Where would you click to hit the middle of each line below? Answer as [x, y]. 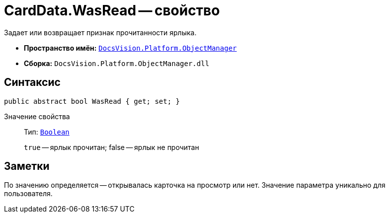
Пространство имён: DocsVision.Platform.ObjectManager [130, 48]
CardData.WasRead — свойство [112, 10]
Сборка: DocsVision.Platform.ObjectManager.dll [117, 63]
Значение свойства [37, 116]
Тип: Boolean [47, 132]
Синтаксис [32, 82]
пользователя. [28, 194]
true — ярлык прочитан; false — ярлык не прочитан [112, 147]
